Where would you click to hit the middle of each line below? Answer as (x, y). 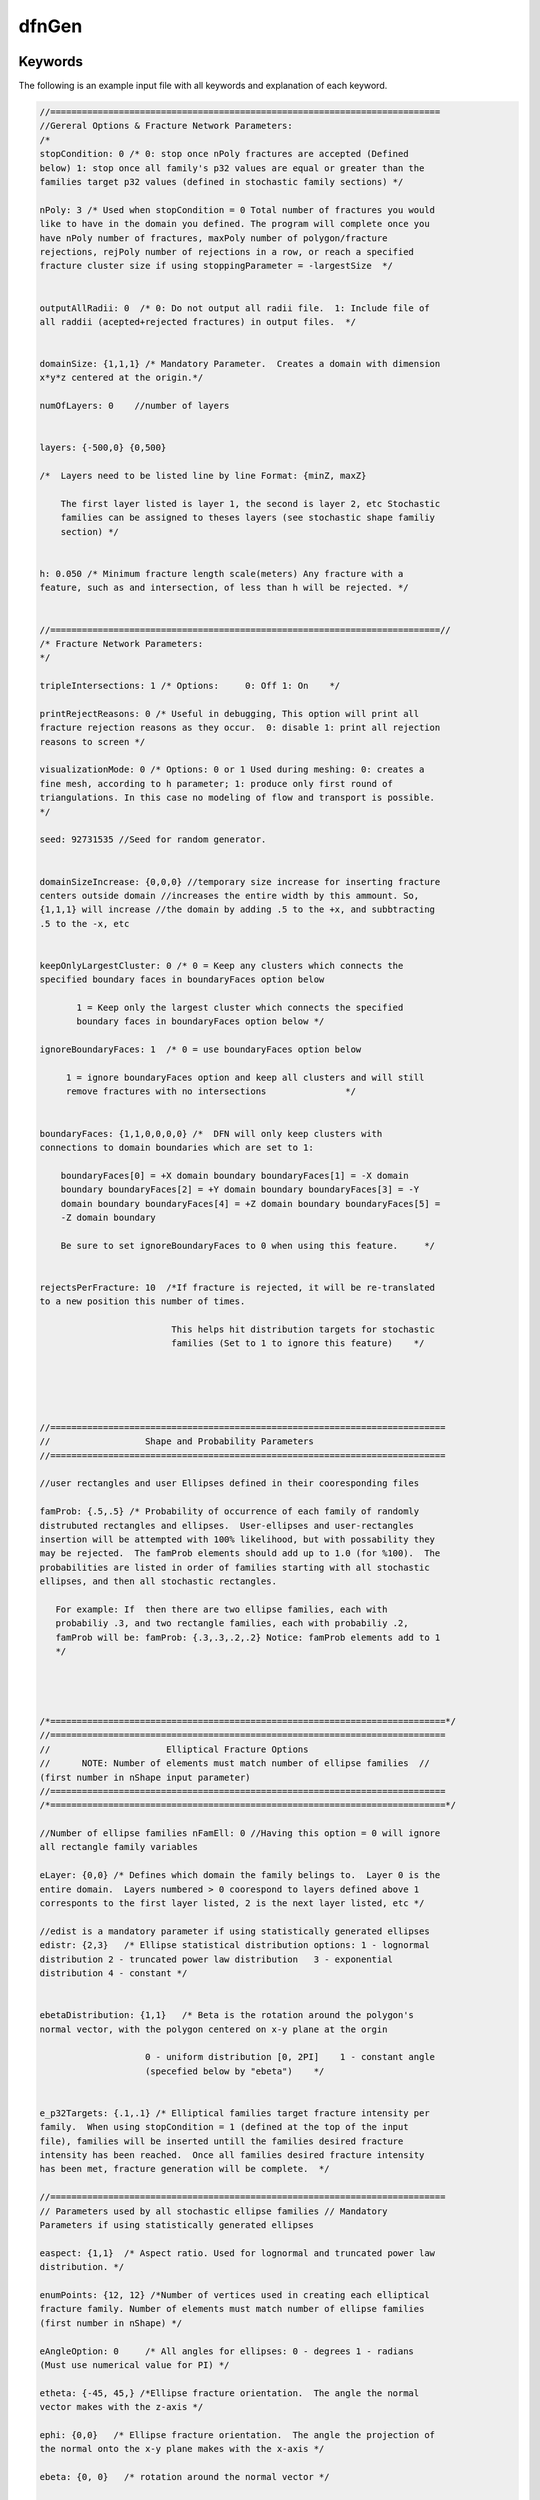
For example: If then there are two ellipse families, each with (221, 1609)
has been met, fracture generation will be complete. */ (184, 2169)
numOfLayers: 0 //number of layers (134, 406)
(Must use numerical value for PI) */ (134, 2364)
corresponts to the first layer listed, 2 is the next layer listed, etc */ (232, 1903)
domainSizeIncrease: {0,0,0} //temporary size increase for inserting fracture (240, 881)
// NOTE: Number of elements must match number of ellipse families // (234, 1763)
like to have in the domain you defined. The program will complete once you (234, 224)
